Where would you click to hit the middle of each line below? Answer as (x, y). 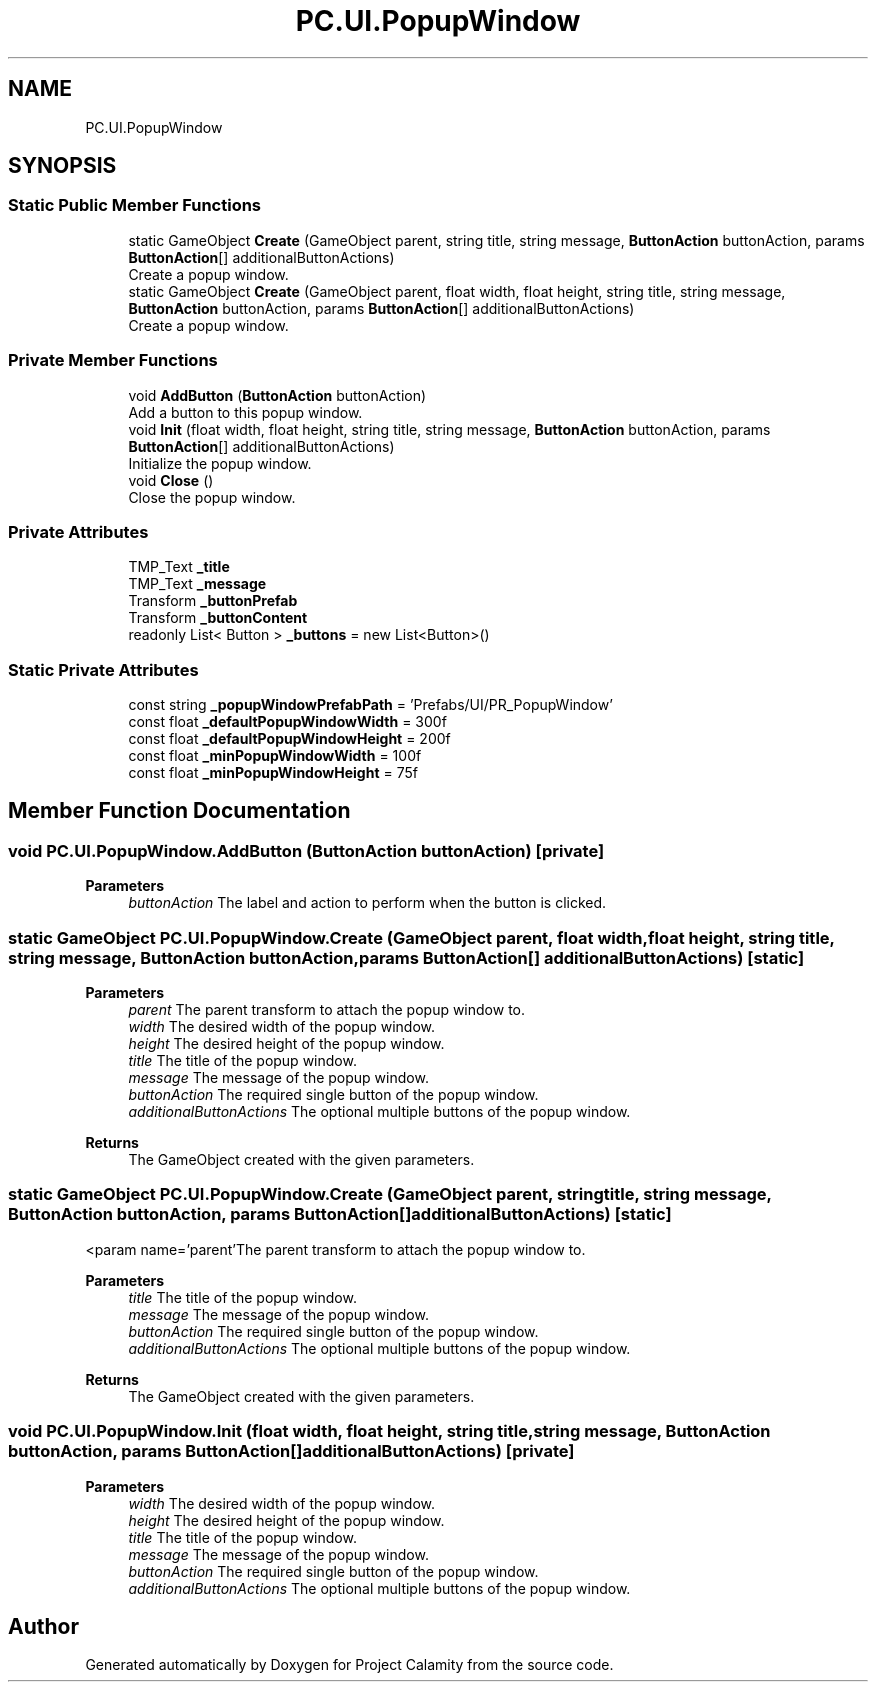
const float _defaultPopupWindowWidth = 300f (287, 722)
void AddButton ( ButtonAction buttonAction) (277, 395)
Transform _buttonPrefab (213, 601)
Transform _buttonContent (218, 618)
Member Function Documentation (179, 811)
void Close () (171, 480)
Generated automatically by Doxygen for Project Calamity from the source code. (349, 1665)
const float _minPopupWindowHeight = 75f (273, 773)
